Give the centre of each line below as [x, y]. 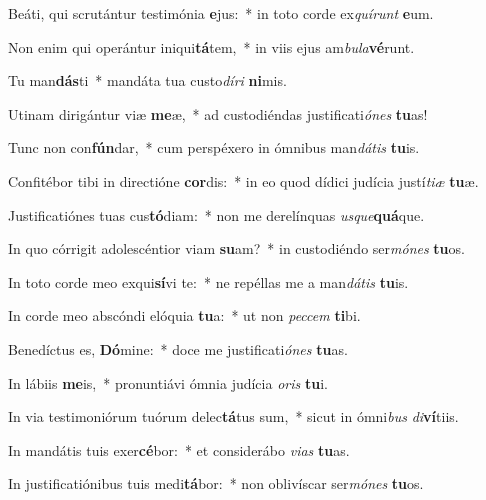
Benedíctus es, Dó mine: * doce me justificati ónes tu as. [178, 348]
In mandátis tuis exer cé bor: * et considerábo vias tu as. [179, 449]
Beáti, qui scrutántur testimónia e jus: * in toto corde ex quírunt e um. [221, 13]
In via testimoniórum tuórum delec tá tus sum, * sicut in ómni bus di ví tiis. [233, 416]
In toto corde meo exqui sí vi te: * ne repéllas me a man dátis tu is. [208, 281]
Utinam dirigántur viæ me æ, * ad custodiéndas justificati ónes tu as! [218, 113]
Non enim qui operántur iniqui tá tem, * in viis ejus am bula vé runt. [211, 46]
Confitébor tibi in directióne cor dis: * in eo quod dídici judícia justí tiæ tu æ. [243, 180]
